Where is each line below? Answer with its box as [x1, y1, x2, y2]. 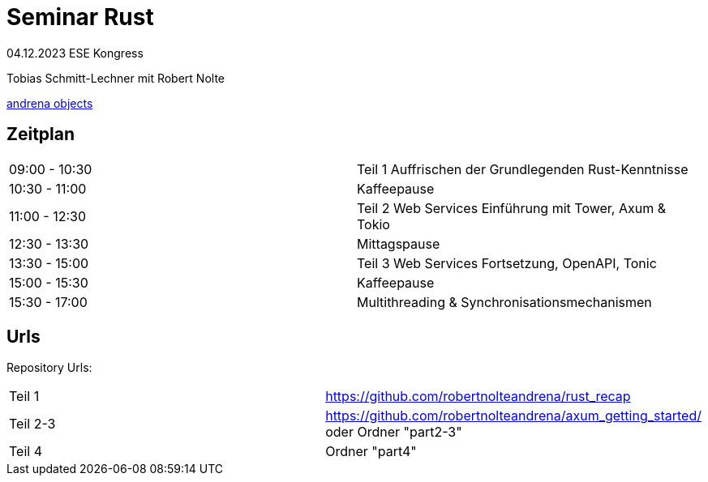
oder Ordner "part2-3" [325, 424, 462, 441]
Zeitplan [6, 124, 75, 145]
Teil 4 [9, 443, 42, 460]
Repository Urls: [6, 360, 92, 375]
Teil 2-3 [9, 416, 56, 433]
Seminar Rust [6, 3, 154, 31]
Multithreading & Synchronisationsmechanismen [357, 293, 652, 310]
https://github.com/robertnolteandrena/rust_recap [325, 388, 631, 405]
